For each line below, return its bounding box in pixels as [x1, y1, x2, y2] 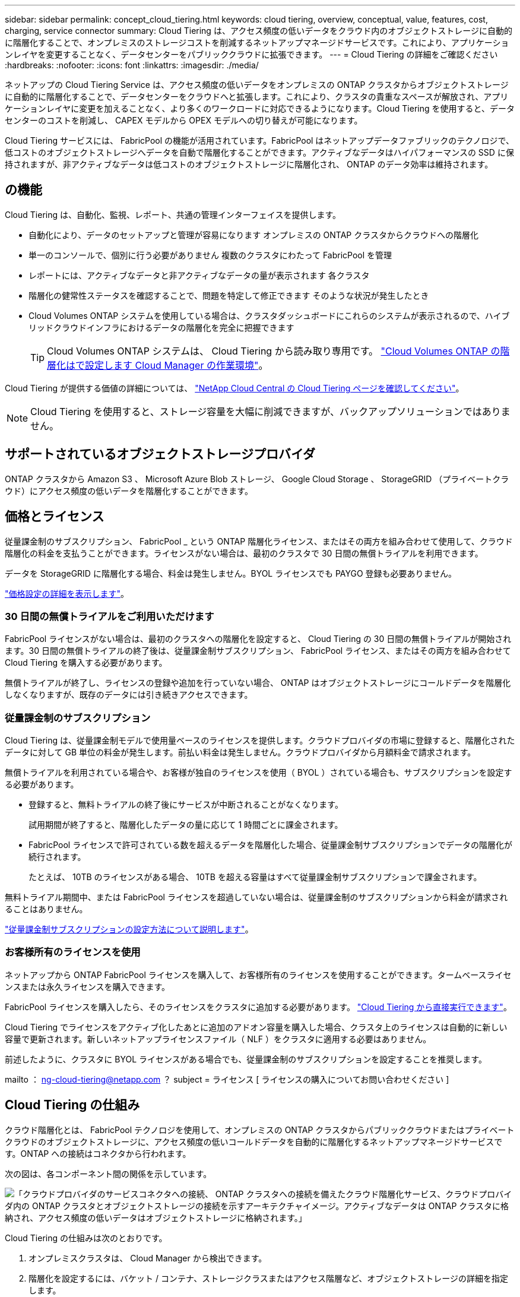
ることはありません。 [5, 904, 88, 915]
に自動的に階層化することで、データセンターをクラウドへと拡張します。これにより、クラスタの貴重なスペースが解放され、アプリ [5, 91, 509, 102]
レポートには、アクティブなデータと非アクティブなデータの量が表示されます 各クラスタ [28, 270, 370, 280]
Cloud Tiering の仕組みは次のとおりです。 [5, 1232, 167, 1243]
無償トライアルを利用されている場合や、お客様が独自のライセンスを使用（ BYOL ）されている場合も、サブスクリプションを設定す [5, 767, 512, 778]
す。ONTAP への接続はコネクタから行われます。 [5, 1148, 191, 1159]
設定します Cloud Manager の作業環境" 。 [85, 359, 268, 371]
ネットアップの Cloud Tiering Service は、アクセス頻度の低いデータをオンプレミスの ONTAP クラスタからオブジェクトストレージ [5, 80, 509, 90]
